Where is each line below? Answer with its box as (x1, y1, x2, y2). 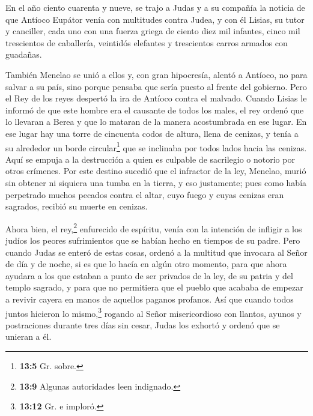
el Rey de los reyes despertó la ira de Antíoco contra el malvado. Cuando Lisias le (5, 92, 307, 104)
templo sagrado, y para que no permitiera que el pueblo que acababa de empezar (5, 281, 303, 294)
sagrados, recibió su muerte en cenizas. (5, 200, 148, 213)
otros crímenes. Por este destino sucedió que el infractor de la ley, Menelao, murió (5, 164, 306, 177)
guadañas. (5, 48, 42, 61)
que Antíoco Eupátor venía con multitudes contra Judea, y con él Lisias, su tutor (5, 13, 305, 25)
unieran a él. (5, 330, 52, 343)
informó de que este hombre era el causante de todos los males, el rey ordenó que (5, 103, 304, 116)
